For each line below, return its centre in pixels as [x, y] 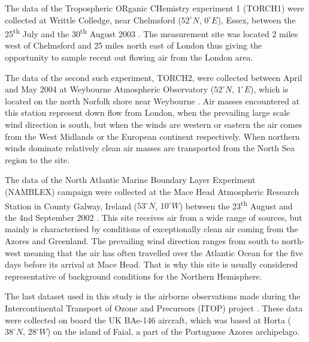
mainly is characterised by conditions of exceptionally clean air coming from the [152, 229]
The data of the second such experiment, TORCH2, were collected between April [154, 77]
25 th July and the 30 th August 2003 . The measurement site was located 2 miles [152, 33]
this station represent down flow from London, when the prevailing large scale [148, 112]
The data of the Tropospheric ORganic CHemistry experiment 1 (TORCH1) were [154, 8]
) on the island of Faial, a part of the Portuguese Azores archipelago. [173, 331]
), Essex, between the [257, 19]
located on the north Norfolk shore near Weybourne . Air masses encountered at [152, 100]
